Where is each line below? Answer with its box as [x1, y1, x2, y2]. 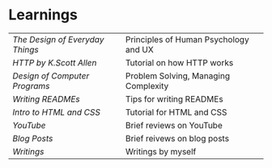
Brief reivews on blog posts [125, 132, 229, 144]
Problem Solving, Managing [125, 70, 231, 82]
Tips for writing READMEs [125, 93, 224, 104]
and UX [125, 44, 154, 55]
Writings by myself [125, 145, 197, 157]
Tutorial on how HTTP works [125, 57, 234, 68]
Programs [12, 80, 50, 91]
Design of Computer [12, 70, 90, 82]
